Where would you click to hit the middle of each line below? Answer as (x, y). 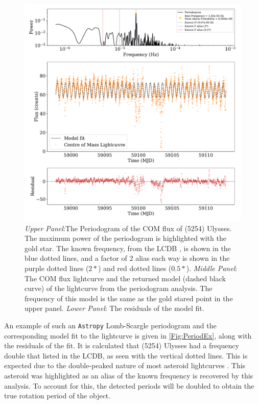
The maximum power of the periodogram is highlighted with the (125, 238)
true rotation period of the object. (57, 396)
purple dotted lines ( (57, 268)
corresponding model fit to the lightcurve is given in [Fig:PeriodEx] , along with (128, 335)
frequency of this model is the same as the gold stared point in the (129, 298)
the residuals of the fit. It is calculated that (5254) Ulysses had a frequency (122, 345)
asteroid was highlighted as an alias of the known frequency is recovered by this (129, 375)
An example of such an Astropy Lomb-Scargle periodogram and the (110, 325)
